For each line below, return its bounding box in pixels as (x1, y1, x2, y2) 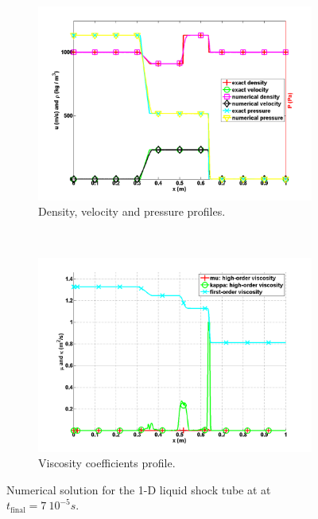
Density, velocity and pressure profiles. (38, 203, 226, 220)
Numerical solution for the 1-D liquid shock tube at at (6, 481, 271, 498)
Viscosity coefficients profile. (38, 455, 176, 471)
